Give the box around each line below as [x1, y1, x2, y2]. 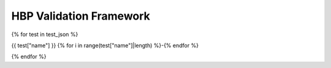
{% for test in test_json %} [11, 31, 78, 38]
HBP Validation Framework [11, 9, 150, 23]
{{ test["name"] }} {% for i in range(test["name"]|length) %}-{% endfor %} [11, 42, 199, 49]
